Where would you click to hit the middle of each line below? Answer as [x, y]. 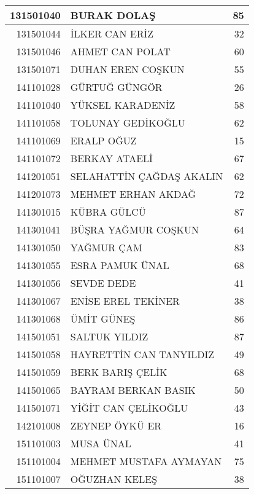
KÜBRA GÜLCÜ [108, 212]
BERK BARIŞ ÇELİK [119, 372]
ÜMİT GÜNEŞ [103, 319]
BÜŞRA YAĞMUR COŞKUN [135, 229]
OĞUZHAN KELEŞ [114, 479]
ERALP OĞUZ [103, 140]
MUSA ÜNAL [101, 443]
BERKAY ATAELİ [111, 158]
